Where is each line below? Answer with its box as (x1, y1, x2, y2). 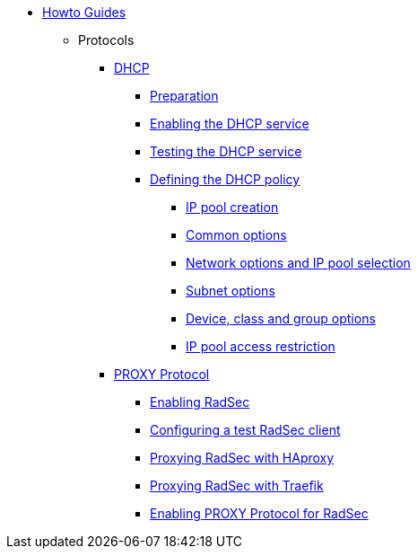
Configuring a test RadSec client (150, 422, 341, 437)
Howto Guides (42, 4, 126, 20)
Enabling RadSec (150, 394, 250, 410)
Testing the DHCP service (150, 144, 302, 159)
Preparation (150, 88, 219, 103)
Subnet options (186, 283, 275, 298)
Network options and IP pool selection (186, 255, 411, 270)
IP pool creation (186, 199, 279, 215)
